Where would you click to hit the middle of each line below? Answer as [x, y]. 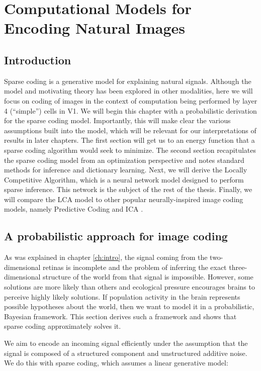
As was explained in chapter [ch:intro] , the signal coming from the [106, 257]
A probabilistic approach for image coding [116, 236]
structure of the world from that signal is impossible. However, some [148, 277]
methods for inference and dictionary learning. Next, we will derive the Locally [126, 170]
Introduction [38, 60]
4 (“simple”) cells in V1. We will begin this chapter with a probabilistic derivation [130, 110]
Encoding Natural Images [95, 28]
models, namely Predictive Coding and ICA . [74, 209]
